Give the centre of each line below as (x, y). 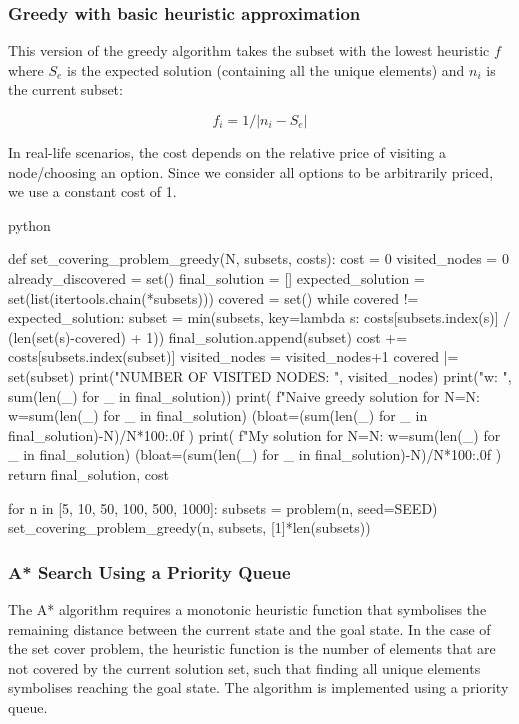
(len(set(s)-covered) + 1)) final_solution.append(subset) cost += (208, 336)
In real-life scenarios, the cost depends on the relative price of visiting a (227, 152)
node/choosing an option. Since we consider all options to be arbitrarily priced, (251, 171)
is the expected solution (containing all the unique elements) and (266, 69)
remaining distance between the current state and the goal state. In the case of (249, 628)
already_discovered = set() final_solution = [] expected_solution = (216, 277)
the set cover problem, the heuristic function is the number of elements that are (252, 648)
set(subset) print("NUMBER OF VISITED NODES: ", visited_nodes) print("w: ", (260, 375)
